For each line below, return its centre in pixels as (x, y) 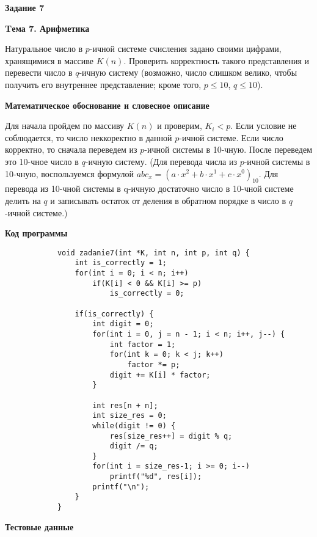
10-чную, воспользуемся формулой (69, 173)
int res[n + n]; (125, 405)
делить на (23, 200)
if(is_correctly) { (114, 314)
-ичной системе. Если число (231, 137)
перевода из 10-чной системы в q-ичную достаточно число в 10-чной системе (149, 188)
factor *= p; (154, 364)
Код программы (36, 233)
